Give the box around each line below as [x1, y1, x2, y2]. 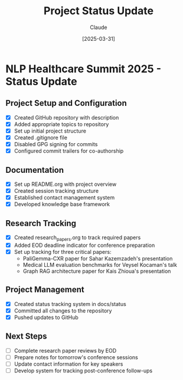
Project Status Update [43, 4, 154, 18]
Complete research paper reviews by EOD [14, 347, 117, 354]
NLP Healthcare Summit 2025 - [5, 62, 162, 75]
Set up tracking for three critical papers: [14, 248, 112, 255]
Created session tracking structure [14, 188, 99, 194]
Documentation [5, 165, 64, 175]
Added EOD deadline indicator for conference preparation [14, 241, 155, 249]
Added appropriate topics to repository [14, 120, 109, 128]
